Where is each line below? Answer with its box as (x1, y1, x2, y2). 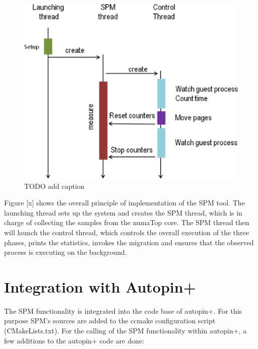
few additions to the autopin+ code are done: (4, 335, 144, 345)
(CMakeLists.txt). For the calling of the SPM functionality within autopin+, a (4, 325, 247, 336)
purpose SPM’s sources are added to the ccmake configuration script (4, 315, 216, 326)
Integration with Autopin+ (4, 276, 196, 297)
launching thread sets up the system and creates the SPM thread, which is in (4, 207, 242, 218)
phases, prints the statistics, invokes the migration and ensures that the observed (4, 237, 254, 247)
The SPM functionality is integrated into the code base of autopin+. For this (4, 305, 242, 316)
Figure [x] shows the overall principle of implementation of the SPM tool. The (4, 197, 245, 208)
